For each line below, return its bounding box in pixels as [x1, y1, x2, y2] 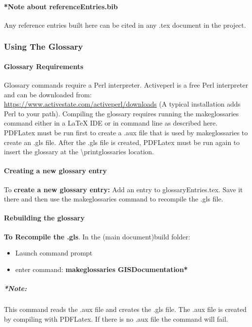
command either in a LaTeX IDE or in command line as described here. [4, 118, 218, 128]
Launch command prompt [15, 248, 93, 258]
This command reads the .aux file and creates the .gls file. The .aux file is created [4, 304, 247, 314]
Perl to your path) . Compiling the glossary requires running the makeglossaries [4, 108, 239, 118]
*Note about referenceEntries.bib [4, 1, 118, 11]
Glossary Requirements [4, 61, 84, 71]
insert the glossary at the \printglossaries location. [4, 146, 154, 157]
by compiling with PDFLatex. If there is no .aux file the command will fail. [4, 313, 228, 324]
